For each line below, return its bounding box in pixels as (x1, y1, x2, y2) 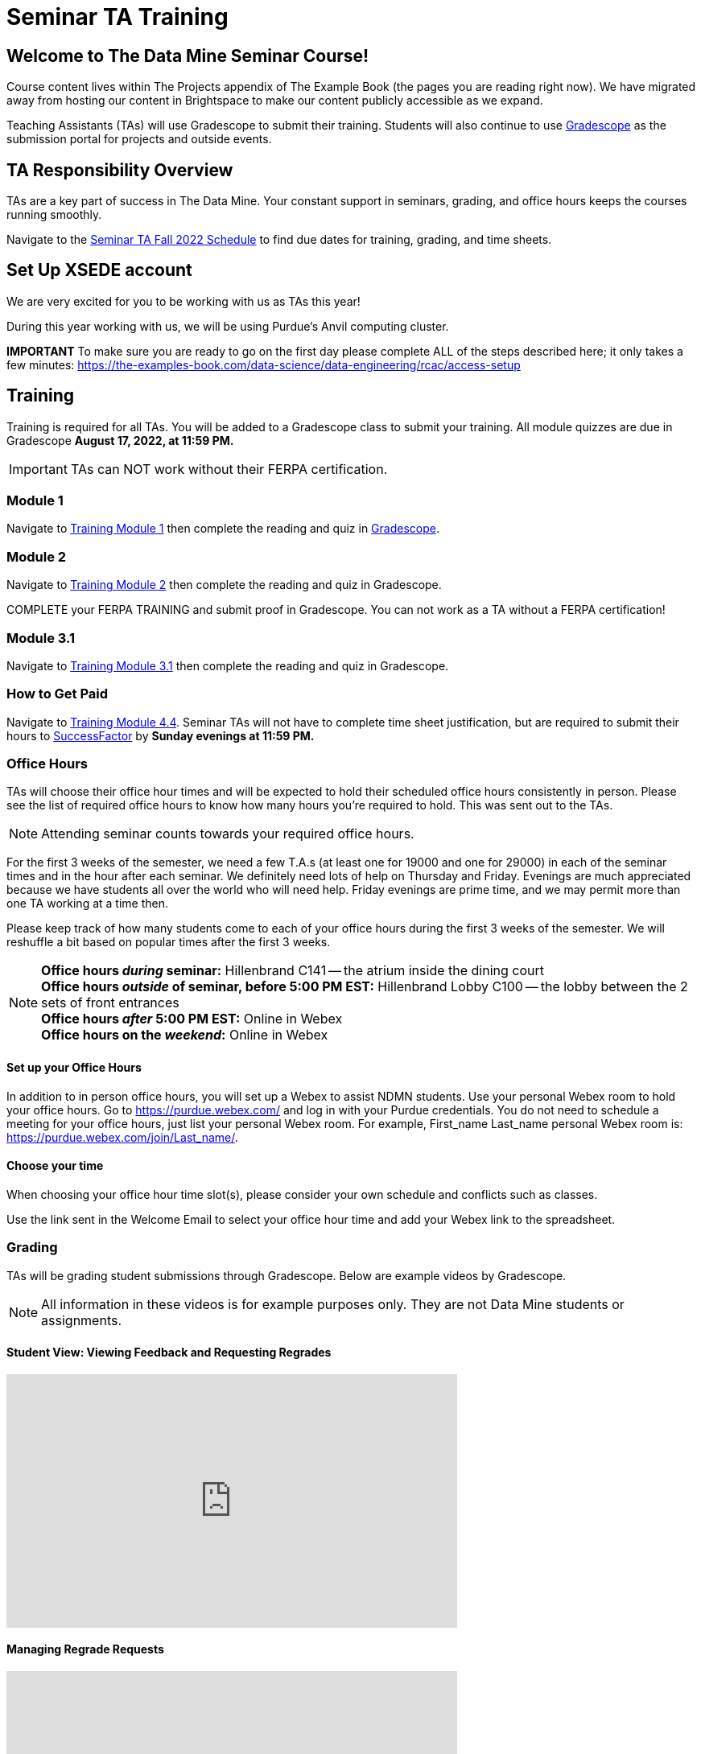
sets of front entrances (41, 994, 179, 1011)
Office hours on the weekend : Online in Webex (41, 1027, 328, 1044)
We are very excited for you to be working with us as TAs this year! (6, 294, 361, 308)
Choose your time (6, 1159, 104, 1173)
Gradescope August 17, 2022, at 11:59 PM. (6, 433, 234, 447)
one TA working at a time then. (6, 896, 169, 911)
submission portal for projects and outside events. (6, 132, 272, 146)
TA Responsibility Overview (6, 159, 233, 180)
